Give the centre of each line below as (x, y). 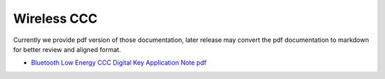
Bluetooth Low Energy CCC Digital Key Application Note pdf (119, 63)
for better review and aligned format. (67, 49)
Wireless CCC (55, 19)
